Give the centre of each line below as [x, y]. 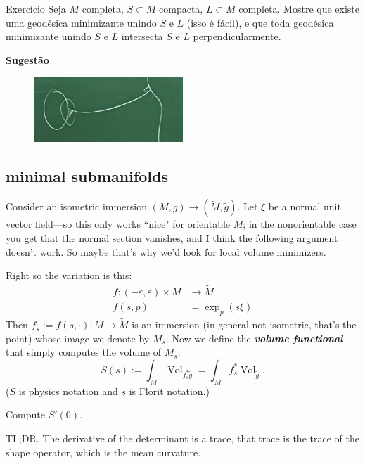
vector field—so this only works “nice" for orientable [118, 224]
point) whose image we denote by [78, 338]
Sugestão [27, 59]
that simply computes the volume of [84, 352]
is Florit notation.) [169, 391]
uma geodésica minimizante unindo [81, 22]
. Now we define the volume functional [254, 338]
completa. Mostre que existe [299, 8]
